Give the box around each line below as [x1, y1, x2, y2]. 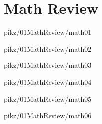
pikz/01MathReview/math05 [4, 93, 92, 104]
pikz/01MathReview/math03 [4, 60, 92, 70]
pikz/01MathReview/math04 [4, 76, 92, 87]
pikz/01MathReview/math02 [4, 43, 92, 54]
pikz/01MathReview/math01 [4, 27, 92, 37]
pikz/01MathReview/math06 [4, 110, 92, 121]
